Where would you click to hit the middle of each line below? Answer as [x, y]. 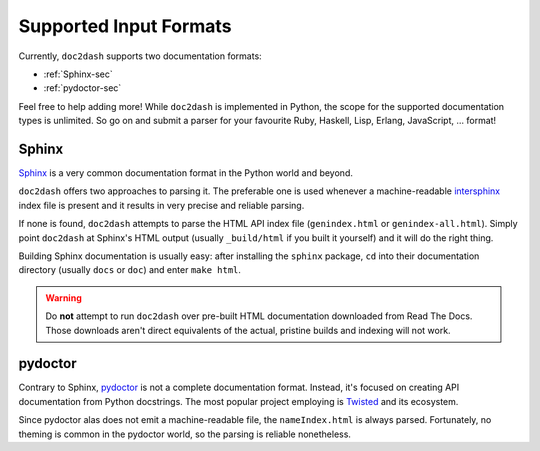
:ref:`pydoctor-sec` [82, 88]
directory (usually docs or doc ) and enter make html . [130, 270]
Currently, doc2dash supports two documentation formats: [140, 56]
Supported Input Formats [125, 26]
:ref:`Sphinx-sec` [78, 74]
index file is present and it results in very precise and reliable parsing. [161, 205]
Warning [63, 297]
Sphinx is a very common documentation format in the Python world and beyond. [186, 173]
